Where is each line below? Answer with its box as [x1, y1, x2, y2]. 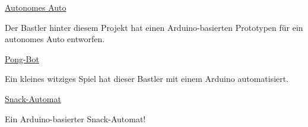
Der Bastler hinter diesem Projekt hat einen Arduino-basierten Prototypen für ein [5, 21, 303, 33]
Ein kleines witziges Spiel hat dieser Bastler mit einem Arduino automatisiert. [5, 72, 289, 85]
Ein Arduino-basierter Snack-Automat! [5, 112, 146, 125]
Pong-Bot [5, 52, 39, 65]
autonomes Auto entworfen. [5, 33, 105, 45]
